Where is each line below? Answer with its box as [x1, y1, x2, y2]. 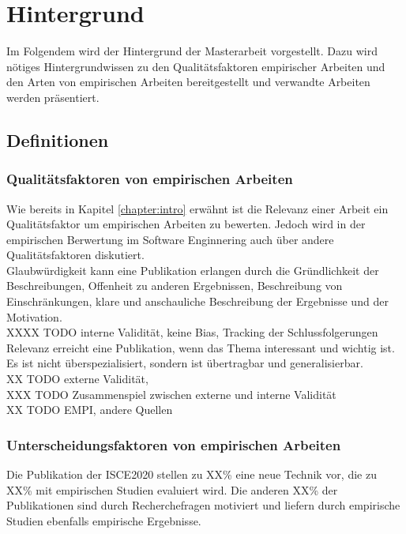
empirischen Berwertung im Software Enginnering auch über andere [6, 231, 334, 247]
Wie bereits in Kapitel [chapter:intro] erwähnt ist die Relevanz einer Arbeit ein [6, 200, 389, 216]
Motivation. [6, 308, 62, 325]
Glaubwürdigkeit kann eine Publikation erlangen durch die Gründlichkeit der [6, 261, 379, 278]
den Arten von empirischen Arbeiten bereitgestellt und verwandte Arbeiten [6, 73, 370, 90]
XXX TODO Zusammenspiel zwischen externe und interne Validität [6, 385, 336, 402]
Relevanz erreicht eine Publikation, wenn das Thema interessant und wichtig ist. [6, 339, 395, 355]
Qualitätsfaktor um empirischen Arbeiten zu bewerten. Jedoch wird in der [6, 216, 366, 232]
